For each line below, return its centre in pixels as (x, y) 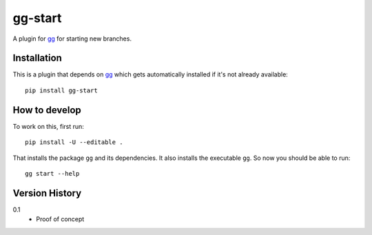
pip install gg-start (61, 90)
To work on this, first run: (48, 126)
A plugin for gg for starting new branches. (72, 39)
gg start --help (52, 173)
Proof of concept (60, 219)
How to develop (47, 110)
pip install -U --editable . (74, 142)
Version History (47, 193)
